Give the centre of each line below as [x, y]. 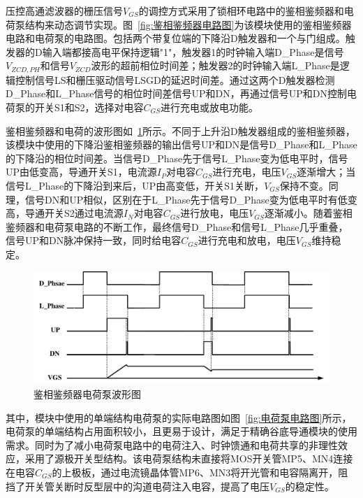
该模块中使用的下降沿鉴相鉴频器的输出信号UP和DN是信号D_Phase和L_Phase [181, 144]
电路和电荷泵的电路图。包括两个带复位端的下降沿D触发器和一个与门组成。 [176, 38]
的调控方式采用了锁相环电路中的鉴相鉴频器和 [241, 10]
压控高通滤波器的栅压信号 [64, 10]
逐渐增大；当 [326, 172]
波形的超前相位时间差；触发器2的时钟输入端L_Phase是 [215, 65]
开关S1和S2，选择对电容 [89, 107]
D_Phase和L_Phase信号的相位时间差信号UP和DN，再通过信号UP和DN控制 [177, 93]
